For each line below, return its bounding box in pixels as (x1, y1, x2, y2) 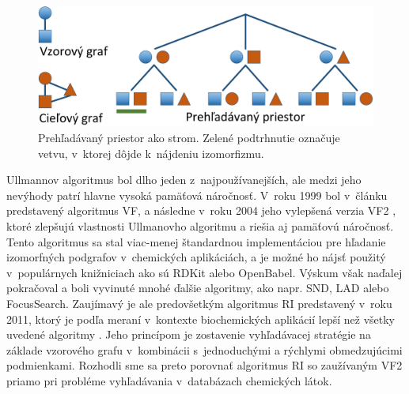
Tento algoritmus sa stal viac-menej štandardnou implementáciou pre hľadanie (6, 233, 386, 250)
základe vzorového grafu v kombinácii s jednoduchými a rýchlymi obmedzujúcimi (6, 341, 403, 358)
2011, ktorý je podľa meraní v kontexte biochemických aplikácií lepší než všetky (6, 310, 396, 327)
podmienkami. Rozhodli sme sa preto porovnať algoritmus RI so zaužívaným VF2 (6, 357, 403, 373)
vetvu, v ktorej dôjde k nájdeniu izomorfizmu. (38, 144, 264, 161)
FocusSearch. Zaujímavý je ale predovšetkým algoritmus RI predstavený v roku (6, 295, 392, 311)
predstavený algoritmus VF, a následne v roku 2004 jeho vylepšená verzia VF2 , (6, 202, 396, 219)
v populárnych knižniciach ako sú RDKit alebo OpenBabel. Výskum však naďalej (6, 264, 403, 280)
